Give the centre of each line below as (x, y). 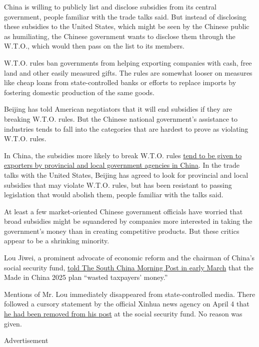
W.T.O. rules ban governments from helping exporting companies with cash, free (128, 62)
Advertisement (26, 340)
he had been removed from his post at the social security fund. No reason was (123, 314)
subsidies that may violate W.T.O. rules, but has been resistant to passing (118, 185)
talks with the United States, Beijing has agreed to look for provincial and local (126, 175)
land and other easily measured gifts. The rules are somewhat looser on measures (128, 72)
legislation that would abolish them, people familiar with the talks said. (114, 195)
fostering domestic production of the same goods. (79, 92)
